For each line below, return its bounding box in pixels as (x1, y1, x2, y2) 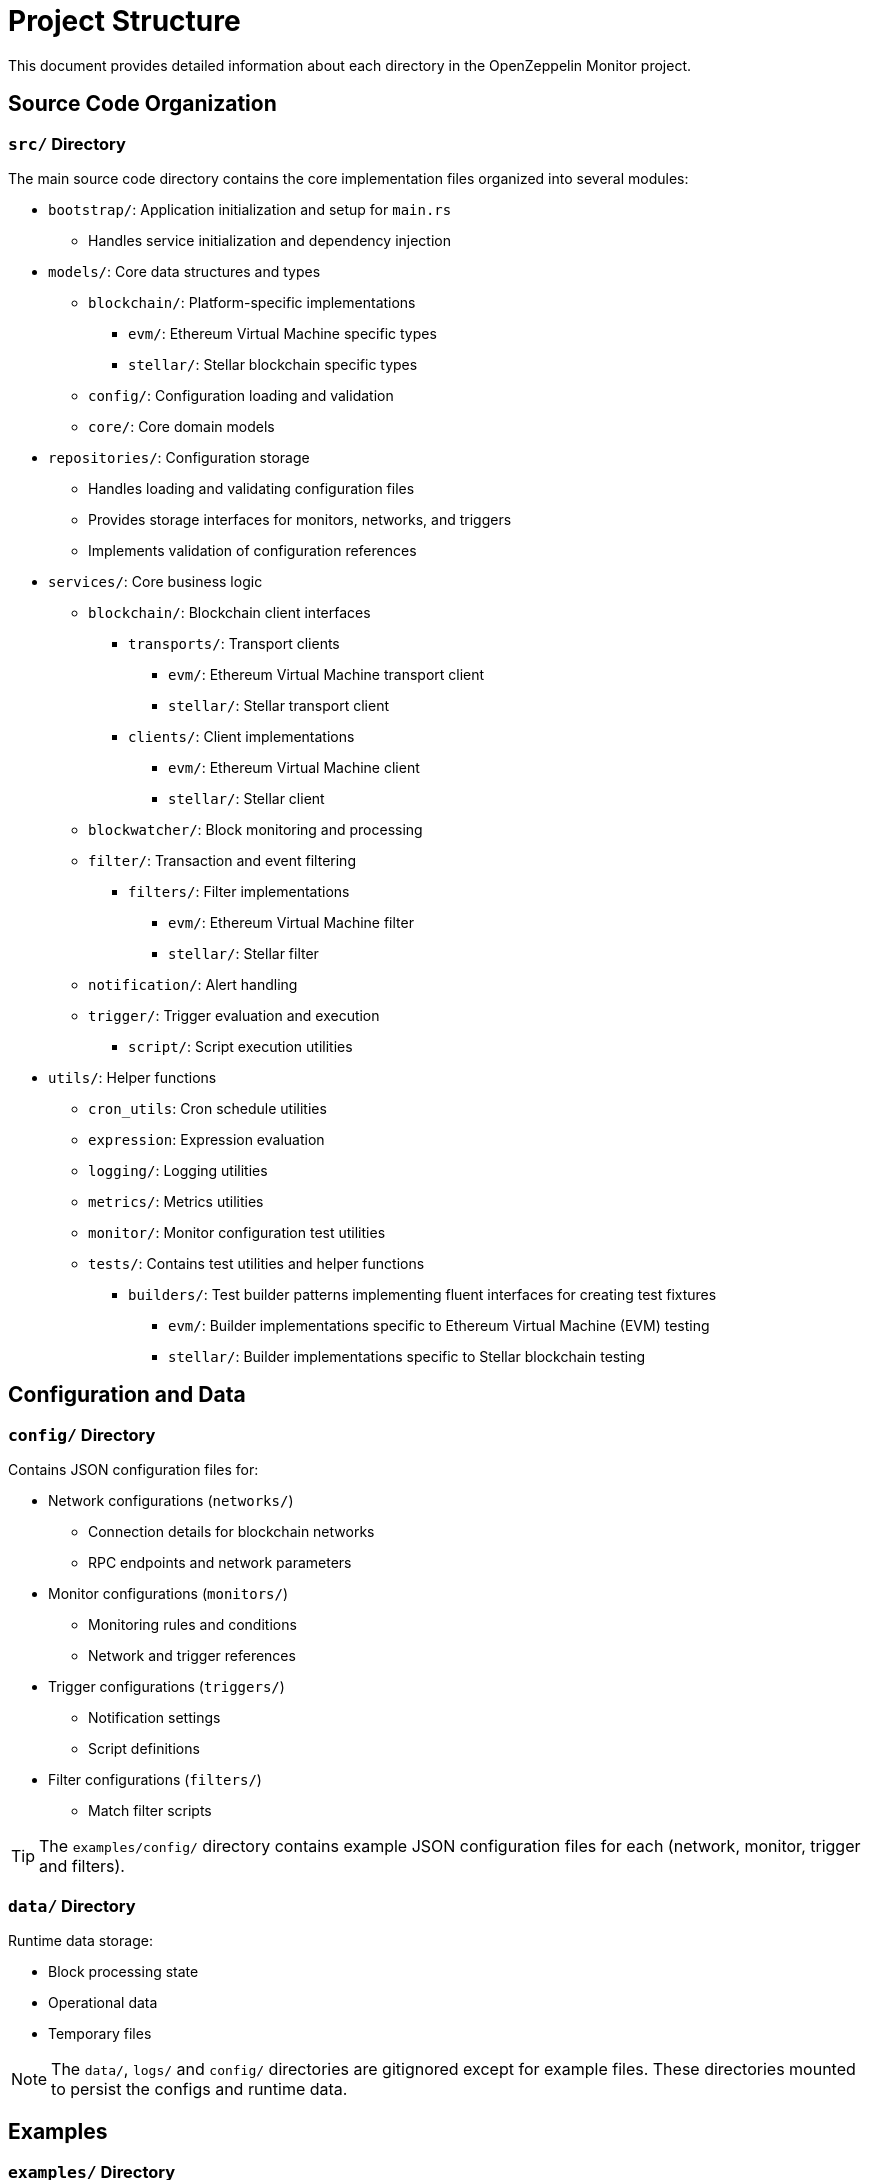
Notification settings (88, 1709, 221, 1727)
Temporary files (48, 2024, 152, 2042)
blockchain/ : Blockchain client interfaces (88, 603, 371, 621)
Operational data (48, 1993, 158, 2011)
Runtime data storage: (8, 1931, 153, 1949)
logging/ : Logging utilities (88, 1161, 268, 1179)
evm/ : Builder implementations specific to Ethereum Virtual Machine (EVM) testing (168, 1316, 710, 1334)
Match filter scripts (88, 1802, 212, 1820)
